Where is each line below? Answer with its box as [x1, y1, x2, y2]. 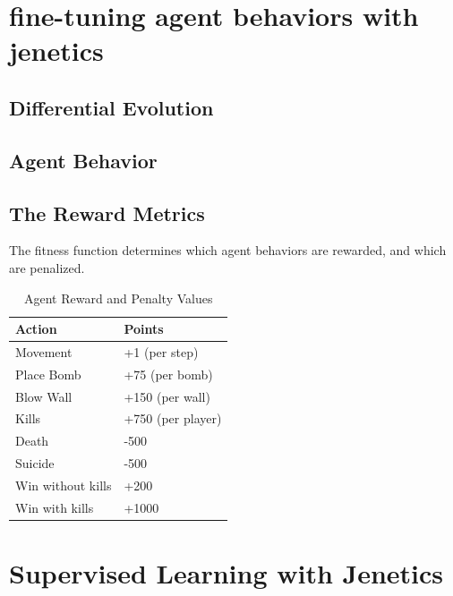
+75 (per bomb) [124, 364, 213, 383]
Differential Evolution [9, 93, 214, 121]
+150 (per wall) [124, 387, 210, 405]
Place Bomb [15, 364, 81, 383]
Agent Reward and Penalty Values [23, 288, 213, 307]
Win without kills [15, 476, 112, 495]
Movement [15, 342, 73, 361]
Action [15, 319, 57, 338]
